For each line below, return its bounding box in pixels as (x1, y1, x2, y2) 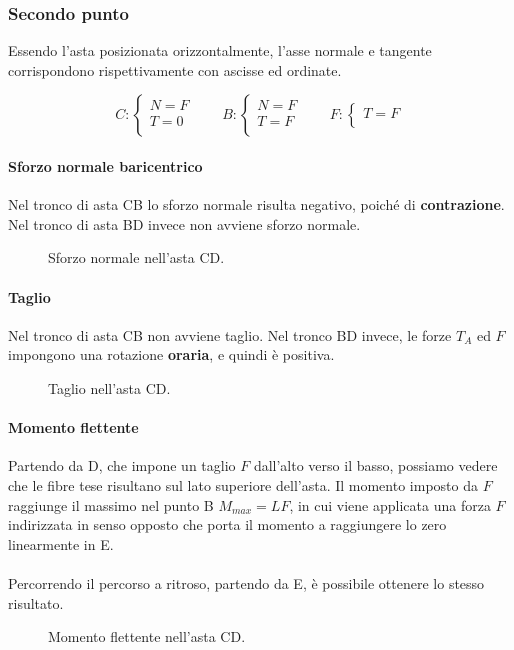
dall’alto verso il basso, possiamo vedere (253, 455, 498, 476)
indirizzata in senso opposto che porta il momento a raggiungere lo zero (8, 514, 447, 535)
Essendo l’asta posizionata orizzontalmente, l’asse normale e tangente (8, 40, 432, 61)
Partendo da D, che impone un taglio (8, 455, 236, 476)
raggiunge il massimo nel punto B (8, 494, 214, 515)
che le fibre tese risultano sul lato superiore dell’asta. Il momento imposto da (8, 474, 478, 495)
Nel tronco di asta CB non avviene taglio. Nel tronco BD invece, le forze (8, 324, 452, 345)
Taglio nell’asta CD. (48, 377, 171, 398)
